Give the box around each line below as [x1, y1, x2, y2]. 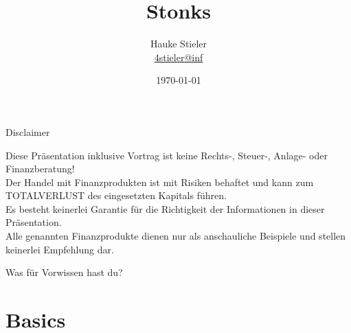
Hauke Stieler [150, 36, 207, 51]
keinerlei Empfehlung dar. [5, 242, 114, 256]
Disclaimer [5, 124, 50, 139]
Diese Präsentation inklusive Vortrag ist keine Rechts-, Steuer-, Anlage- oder [5, 148, 328, 162]
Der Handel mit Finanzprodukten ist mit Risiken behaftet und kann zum [5, 174, 314, 189]
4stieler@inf [154, 49, 203, 64]
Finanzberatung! [5, 161, 75, 176]
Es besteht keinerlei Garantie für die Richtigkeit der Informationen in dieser [5, 201, 325, 216]
